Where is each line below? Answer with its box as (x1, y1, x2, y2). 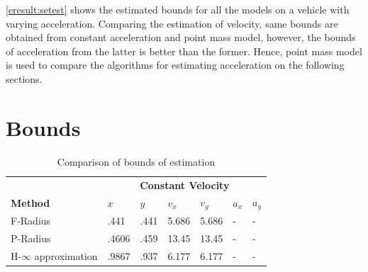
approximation (34, 248, 98, 263)
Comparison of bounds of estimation (57, 154, 216, 169)
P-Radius (11, 230, 51, 245)
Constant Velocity (140, 177, 230, 192)
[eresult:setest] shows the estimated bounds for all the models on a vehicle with (6, 2, 350, 16)
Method (11, 195, 50, 210)
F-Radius (11, 213, 51, 228)
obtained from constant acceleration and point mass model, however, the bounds (6, 30, 356, 45)
